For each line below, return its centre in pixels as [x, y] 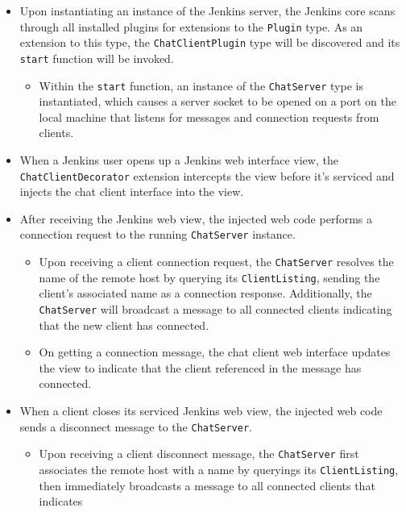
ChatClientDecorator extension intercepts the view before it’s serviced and [207, 175]
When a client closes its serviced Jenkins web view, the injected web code [201, 411]
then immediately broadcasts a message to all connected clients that [207, 485]
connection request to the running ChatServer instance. [157, 234]
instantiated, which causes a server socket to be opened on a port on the [217, 101]
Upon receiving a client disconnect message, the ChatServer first [199, 454]
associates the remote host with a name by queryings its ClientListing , [219, 469]
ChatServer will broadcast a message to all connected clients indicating [215, 309]
